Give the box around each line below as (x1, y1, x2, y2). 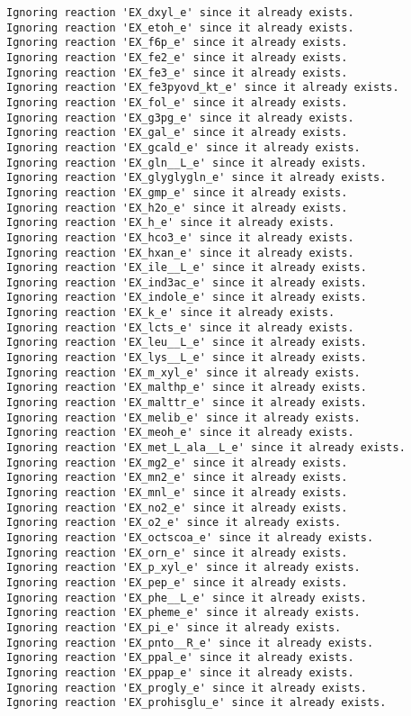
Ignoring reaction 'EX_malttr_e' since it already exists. (6, 396, 367, 410)
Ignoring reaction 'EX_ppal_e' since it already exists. (6, 651, 354, 665)
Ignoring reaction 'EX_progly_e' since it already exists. (6, 681, 367, 694)
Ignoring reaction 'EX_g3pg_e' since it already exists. (6, 111, 354, 124)
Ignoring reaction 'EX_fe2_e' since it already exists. (6, 50, 348, 64)
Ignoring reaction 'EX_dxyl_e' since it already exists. (6, 6, 354, 19)
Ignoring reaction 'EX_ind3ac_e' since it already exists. (6, 276, 367, 289)
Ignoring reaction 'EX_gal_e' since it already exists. (6, 126, 348, 140)
